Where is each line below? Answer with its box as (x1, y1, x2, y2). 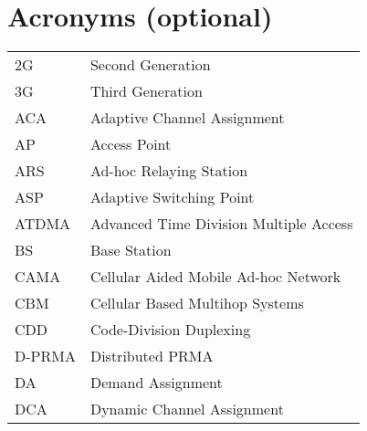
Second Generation (89, 54, 211, 76)
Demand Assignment (89, 372, 223, 394)
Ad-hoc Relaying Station (89, 160, 248, 182)
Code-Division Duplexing (89, 319, 251, 341)
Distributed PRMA (89, 345, 214, 367)
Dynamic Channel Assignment (89, 398, 284, 420)
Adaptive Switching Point (89, 186, 255, 208)
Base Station (89, 239, 172, 261)
